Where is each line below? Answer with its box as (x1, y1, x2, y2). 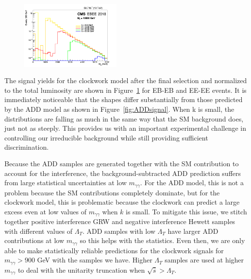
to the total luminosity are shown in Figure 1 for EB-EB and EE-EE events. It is (4, 85, 247, 95)
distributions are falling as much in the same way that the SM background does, (4, 113, 244, 123)
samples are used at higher (165, 255, 244, 265)
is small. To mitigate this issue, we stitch (126, 206, 247, 216)
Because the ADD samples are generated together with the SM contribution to (4, 158, 239, 168)
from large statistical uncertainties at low (4, 177, 127, 188)
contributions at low (4, 235, 65, 245)
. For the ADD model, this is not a (140, 177, 244, 188)
